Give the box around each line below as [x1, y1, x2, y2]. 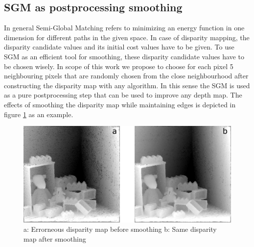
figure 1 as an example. [4, 109, 73, 119]
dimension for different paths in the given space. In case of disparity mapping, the [4, 32, 250, 42]
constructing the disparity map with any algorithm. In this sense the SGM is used [4, 80, 250, 90]
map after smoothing [23, 234, 86, 244]
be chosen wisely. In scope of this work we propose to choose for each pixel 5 [4, 61, 233, 71]
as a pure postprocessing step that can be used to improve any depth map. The [4, 90, 242, 100]
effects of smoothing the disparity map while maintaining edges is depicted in [4, 99, 236, 109]
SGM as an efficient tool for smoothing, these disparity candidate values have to [4, 51, 244, 61]
